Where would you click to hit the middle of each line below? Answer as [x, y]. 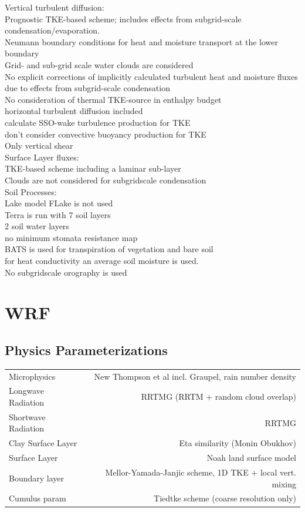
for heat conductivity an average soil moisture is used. [102, 261]
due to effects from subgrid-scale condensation [87, 88]
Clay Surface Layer [43, 443]
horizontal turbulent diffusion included [74, 111]
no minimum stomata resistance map [71, 237]
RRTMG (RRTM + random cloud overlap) [218, 396]
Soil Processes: [31, 191]
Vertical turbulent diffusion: [55, 7]
